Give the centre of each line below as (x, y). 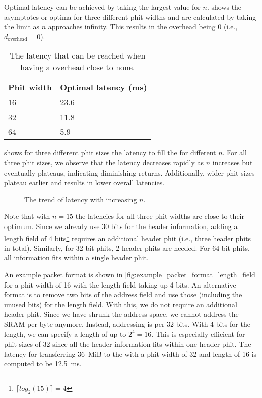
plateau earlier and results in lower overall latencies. (84, 182)
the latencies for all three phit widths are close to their (160, 216)
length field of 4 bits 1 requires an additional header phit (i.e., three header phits (128, 237)
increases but (233, 162)
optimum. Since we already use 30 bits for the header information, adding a (121, 226)
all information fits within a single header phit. (76, 258)
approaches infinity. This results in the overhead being (132, 26)
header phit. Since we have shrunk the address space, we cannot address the (121, 314)
